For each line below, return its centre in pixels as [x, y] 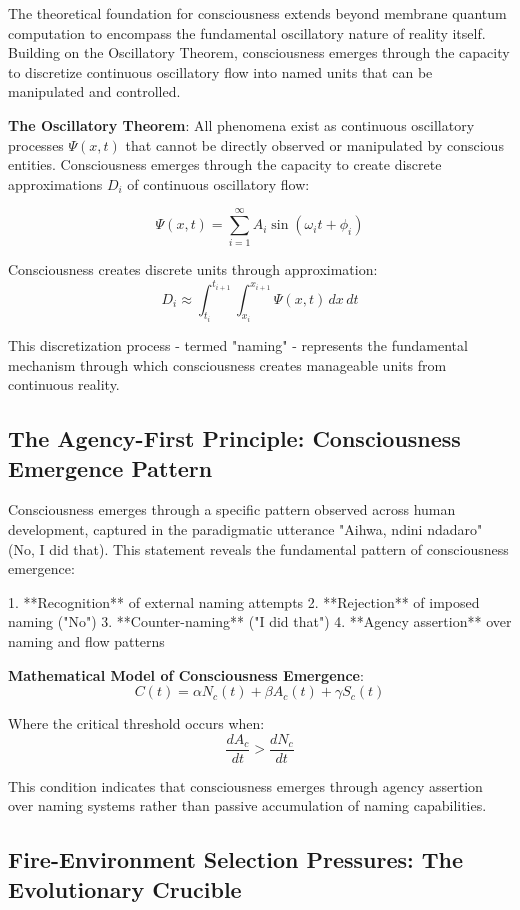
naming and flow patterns [86, 640]
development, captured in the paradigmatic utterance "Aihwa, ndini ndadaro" [245, 528]
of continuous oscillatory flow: [218, 183]
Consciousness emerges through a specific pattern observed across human [232, 509]
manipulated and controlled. [94, 91]
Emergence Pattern [110, 467]
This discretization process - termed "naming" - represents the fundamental [238, 345]
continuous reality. [64, 384]
